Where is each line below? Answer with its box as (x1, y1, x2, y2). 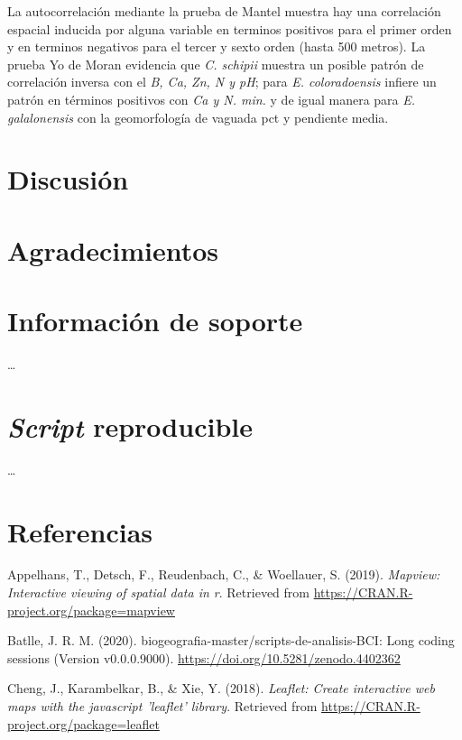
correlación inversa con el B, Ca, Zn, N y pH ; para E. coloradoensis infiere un (7, 72, 437, 91)
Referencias (7, 513, 153, 550)
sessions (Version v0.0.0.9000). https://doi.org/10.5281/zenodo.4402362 (7, 648, 401, 667)
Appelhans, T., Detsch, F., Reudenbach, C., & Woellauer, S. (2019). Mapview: (7, 565, 440, 584)
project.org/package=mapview (7, 600, 175, 619)
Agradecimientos (7, 231, 219, 268)
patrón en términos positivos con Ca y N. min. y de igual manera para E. (7, 89, 416, 108)
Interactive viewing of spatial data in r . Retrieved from (7, 583, 310, 602)
